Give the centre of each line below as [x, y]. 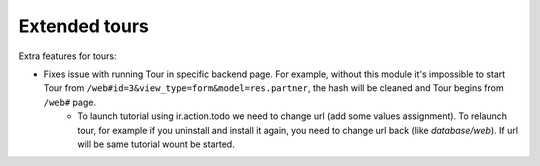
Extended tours [84, 26]
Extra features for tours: [67, 56]
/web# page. [70, 102]
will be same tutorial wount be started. [156, 144]
